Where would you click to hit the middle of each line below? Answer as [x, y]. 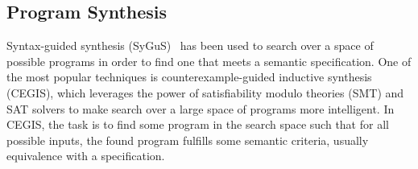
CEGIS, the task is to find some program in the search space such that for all [198, 124]
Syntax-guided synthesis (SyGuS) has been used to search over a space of [190, 45]
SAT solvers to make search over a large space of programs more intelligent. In [201, 108]
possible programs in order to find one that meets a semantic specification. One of [209, 61]
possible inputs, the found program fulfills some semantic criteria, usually [188, 140]
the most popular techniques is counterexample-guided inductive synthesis [189, 77]
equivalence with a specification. [86, 156]
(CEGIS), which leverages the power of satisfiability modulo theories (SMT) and [205, 92]
